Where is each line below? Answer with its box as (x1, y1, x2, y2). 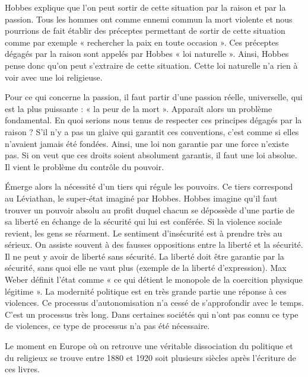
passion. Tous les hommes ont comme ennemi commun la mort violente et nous (5, 12, 293, 25)
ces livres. (5, 363, 40, 375)
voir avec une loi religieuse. (5, 71, 103, 83)
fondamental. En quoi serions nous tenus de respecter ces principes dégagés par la (5, 114, 302, 126)
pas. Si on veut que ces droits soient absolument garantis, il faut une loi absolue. (5, 149, 297, 161)
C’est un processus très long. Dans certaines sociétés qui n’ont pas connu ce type (5, 308, 299, 320)
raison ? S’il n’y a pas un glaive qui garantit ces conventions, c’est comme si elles (5, 125, 299, 138)
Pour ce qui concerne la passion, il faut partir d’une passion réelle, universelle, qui (5, 91, 303, 103)
